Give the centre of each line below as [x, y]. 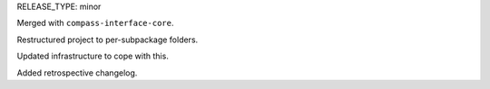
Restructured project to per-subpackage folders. [108, 40]
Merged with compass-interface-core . [95, 23]
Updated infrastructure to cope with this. [93, 56]
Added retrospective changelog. [77, 73]
